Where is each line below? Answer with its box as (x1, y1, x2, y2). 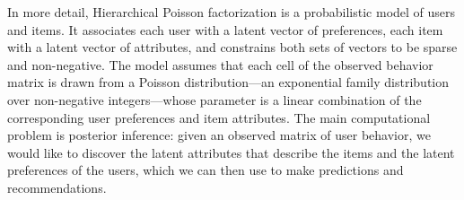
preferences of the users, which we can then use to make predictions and (7, 161, 404, 179)
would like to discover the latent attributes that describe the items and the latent (7, 143, 455, 161)
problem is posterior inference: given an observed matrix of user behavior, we (7, 126, 431, 144)
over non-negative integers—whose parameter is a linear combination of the (7, 90, 422, 109)
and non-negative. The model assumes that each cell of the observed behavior (7, 55, 433, 74)
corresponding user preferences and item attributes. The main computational (7, 108, 431, 126)
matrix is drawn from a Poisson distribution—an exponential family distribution (7, 73, 450, 91)
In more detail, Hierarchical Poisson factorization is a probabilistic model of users (7, 3, 456, 21)
